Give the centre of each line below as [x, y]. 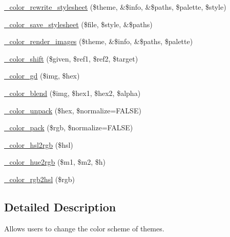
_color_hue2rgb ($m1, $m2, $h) [55, 162]
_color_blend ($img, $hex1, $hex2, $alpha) [72, 93]
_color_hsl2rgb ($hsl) [39, 144]
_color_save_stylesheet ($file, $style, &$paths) [78, 24]
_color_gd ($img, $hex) [42, 76]
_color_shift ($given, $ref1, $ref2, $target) [71, 58]
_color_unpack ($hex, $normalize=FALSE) [73, 110]
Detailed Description [60, 206]
